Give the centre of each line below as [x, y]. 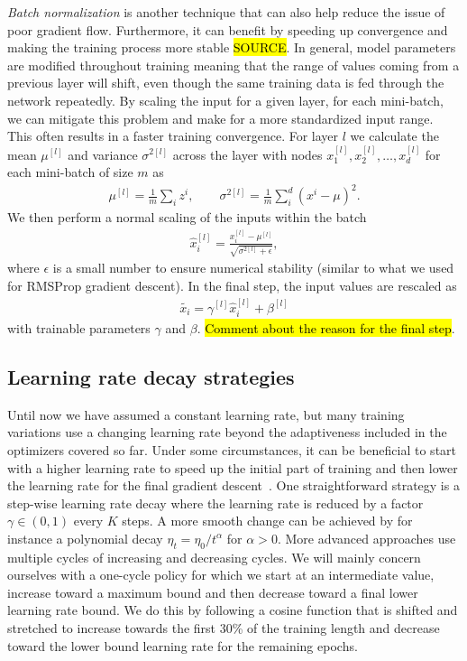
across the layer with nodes [247, 154]
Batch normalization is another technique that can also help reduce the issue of [226, 12]
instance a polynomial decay [85, 538]
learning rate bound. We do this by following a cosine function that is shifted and [233, 610]
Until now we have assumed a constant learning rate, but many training [206, 414]
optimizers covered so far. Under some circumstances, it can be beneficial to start [232, 449]
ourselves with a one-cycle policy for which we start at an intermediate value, [221, 575]
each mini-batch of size [70, 172]
